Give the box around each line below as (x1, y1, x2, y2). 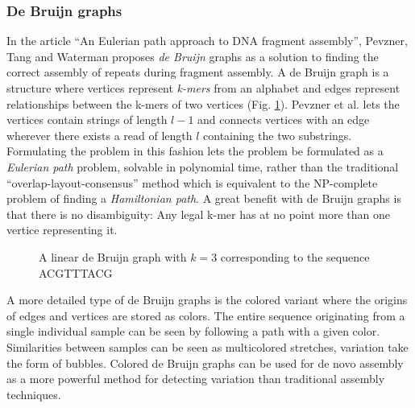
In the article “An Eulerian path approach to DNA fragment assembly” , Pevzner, (6, 32, 408, 49)
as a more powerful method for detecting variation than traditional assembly (6, 370, 385, 387)
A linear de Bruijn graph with (39, 248, 187, 265)
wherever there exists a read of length (6, 126, 193, 143)
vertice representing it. (6, 221, 118, 238)
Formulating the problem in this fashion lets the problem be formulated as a (6, 142, 384, 159)
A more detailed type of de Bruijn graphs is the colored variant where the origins (6, 291, 408, 308)
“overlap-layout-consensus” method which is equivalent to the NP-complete (6, 174, 378, 191)
